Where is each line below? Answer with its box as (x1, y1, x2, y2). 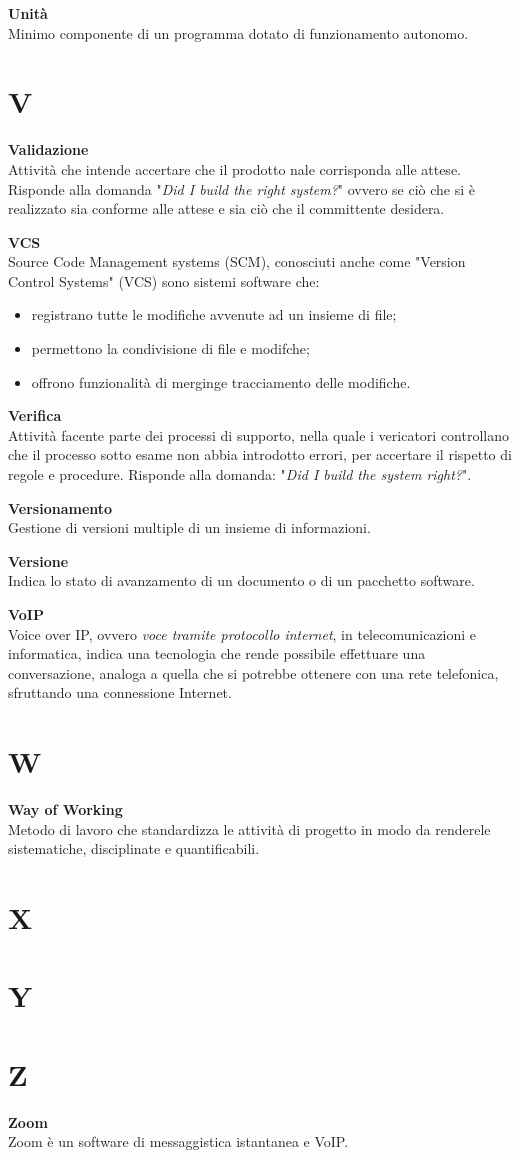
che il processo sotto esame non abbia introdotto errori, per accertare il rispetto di (8, 444, 512, 465)
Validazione (8, 139, 89, 160)
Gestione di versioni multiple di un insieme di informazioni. (8, 517, 371, 538)
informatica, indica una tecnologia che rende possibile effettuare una (8, 643, 426, 664)
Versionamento (8, 497, 113, 518)
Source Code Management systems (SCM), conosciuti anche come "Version (8, 251, 466, 272)
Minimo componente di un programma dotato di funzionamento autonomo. (8, 22, 469, 43)
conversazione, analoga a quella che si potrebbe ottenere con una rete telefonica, (8, 662, 499, 683)
